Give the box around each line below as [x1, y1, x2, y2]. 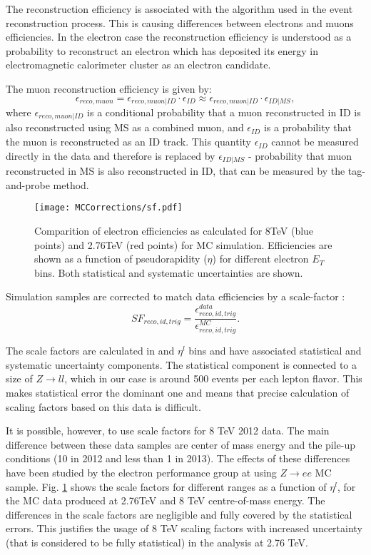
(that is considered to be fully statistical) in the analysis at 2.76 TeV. [6, 534, 309, 549]
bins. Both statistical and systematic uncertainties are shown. [34, 265, 303, 280]
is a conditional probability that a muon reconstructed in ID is [87, 105, 361, 120]
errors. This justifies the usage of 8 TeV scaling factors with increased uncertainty [6, 521, 362, 536]
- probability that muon [248, 148, 352, 163]
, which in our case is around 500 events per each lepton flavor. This [64, 371, 362, 386]
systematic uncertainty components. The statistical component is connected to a [6, 357, 357, 372]
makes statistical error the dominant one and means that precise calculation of [6, 385, 350, 400]
